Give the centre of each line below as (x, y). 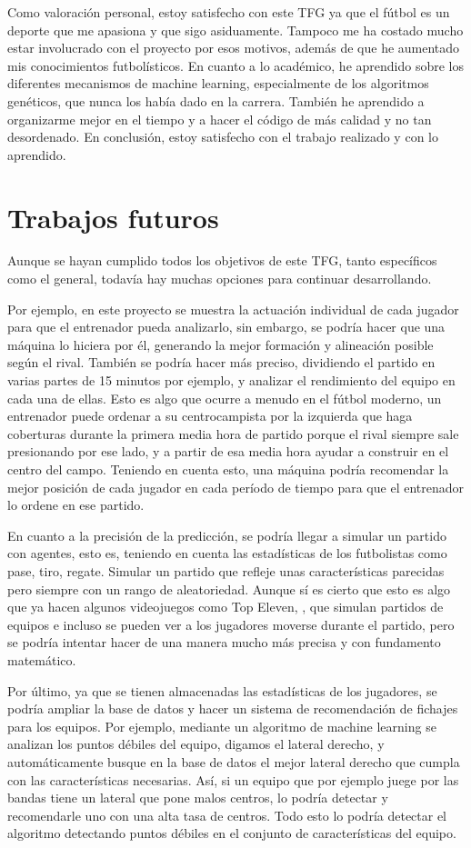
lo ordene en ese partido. (76, 505)
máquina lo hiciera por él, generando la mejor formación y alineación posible (220, 344)
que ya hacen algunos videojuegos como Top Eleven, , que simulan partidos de (225, 607)
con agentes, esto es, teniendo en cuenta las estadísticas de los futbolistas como (227, 553)
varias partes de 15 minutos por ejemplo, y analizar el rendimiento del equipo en (231, 380)
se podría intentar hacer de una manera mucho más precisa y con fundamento (224, 642)
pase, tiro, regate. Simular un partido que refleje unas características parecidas (226, 570)
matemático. (42, 659)
